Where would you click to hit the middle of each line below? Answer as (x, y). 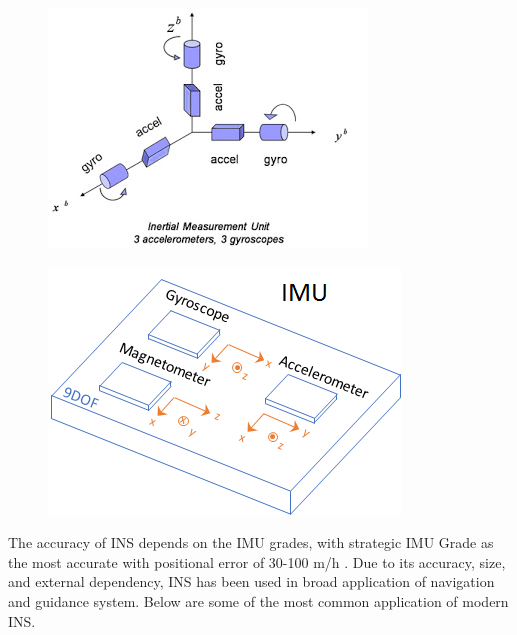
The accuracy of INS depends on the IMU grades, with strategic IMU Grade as (251, 542)
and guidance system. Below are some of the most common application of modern (258, 600)
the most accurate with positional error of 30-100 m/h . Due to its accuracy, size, (257, 561)
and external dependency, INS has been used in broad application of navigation (251, 581)
